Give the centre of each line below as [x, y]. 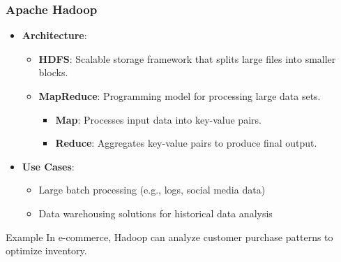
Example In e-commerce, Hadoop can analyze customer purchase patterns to [169, 236]
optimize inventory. [46, 250]
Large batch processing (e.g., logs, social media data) [152, 190]
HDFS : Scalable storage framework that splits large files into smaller [187, 58]
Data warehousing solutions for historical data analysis [156, 213]
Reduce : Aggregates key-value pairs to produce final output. [186, 143]
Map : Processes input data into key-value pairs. [158, 119]
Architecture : [54, 35]
